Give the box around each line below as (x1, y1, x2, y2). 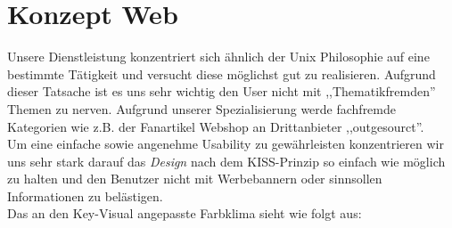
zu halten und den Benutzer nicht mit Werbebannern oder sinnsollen (7, 169, 382, 188)
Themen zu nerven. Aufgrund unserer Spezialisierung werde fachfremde (7, 99, 397, 118)
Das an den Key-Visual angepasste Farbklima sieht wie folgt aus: (7, 204, 362, 223)
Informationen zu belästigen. (7, 186, 163, 205)
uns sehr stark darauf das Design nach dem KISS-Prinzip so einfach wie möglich (7, 151, 446, 170)
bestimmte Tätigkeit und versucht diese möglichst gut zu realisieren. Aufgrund (7, 64, 436, 83)
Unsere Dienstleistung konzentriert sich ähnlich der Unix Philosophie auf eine (7, 47, 430, 66)
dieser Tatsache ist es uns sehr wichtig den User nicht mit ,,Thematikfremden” (7, 82, 436, 101)
